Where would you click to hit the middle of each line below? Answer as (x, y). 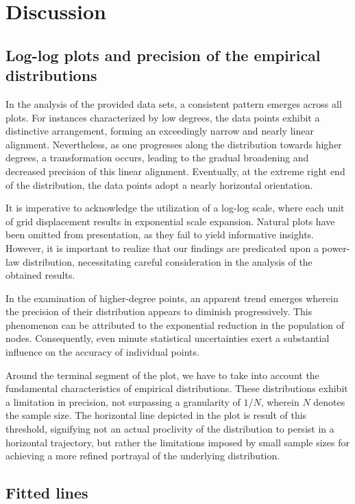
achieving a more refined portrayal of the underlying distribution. (143, 456)
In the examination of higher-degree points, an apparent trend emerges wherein (172, 298)
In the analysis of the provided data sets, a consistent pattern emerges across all (174, 103)
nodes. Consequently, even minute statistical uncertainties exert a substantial (168, 338)
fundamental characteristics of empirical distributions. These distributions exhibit (177, 388)
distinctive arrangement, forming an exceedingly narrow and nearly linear (160, 131)
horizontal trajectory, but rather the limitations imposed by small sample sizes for (177, 442)
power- (336, 248)
